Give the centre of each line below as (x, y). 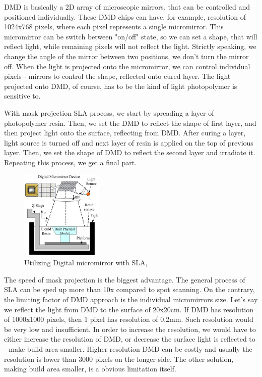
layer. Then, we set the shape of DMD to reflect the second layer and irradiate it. (130, 152)
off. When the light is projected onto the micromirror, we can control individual (127, 66)
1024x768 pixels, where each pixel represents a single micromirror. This (114, 27)
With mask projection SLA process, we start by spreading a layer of (109, 112)
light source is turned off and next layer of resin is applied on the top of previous (129, 142)
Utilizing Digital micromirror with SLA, (86, 263)
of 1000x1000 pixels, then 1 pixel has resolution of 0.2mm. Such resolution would (129, 319)
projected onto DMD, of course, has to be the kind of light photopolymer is (121, 86)
